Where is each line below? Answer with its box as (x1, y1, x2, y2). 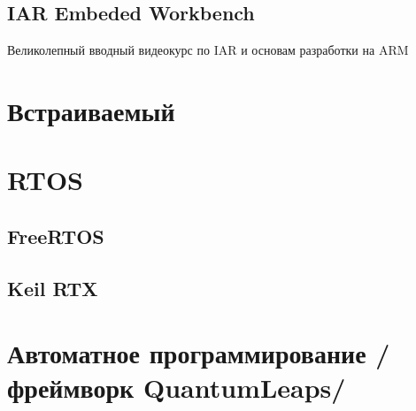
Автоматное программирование (7, 335, 366, 371)
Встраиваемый (7, 92, 175, 128)
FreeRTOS (7, 222, 104, 249)
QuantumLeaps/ (143, 369, 346, 406)
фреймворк (7, 369, 135, 406)
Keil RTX (7, 274, 98, 301)
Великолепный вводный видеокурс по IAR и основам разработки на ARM (7, 41, 409, 59)
